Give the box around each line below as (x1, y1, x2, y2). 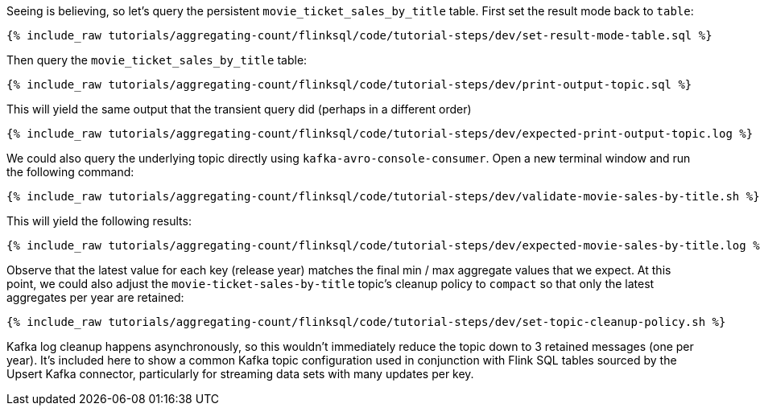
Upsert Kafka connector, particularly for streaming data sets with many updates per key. (6, 367, 474, 381)
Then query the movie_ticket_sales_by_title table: (6, 53, 308, 67)
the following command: (6, 165, 134, 179)
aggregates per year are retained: (6, 290, 184, 304)
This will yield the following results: (6, 214, 192, 228)
